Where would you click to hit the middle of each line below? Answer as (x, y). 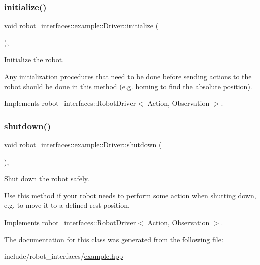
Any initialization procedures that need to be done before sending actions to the (128, 76)
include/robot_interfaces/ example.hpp (64, 256)
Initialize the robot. (34, 59)
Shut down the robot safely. (47, 178)
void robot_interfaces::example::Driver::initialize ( (81, 25)
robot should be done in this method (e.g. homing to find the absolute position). (128, 86)
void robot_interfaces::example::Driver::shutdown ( (83, 144)
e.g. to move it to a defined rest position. (67, 205)
